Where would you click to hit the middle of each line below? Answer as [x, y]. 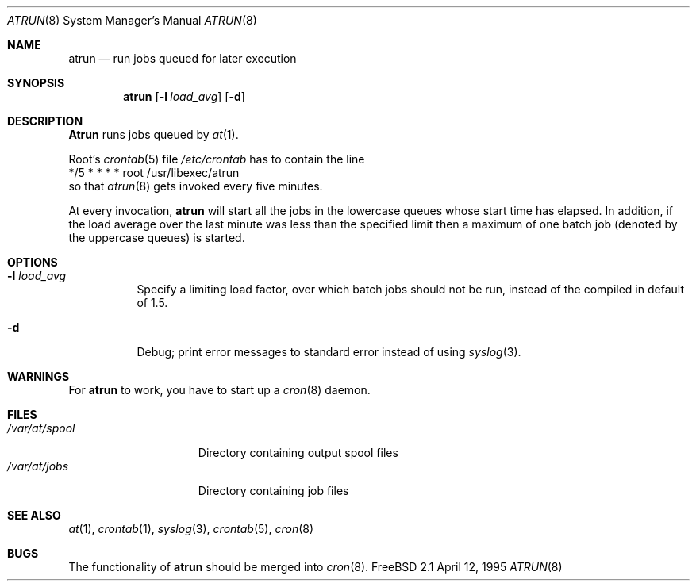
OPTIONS [33, 262]
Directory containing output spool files [298, 453]
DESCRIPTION [45, 121]
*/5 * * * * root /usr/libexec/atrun [154, 173]
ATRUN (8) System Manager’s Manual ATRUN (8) [132, 20]
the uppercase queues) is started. [157, 238]
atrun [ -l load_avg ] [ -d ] [184, 96]
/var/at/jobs [38, 466]
